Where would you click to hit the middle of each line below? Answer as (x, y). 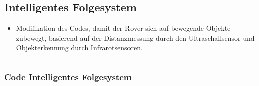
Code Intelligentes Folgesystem (68, 77)
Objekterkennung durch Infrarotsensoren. (79, 48)
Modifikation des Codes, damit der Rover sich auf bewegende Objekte (123, 28)
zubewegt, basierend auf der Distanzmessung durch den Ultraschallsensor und (135, 38)
